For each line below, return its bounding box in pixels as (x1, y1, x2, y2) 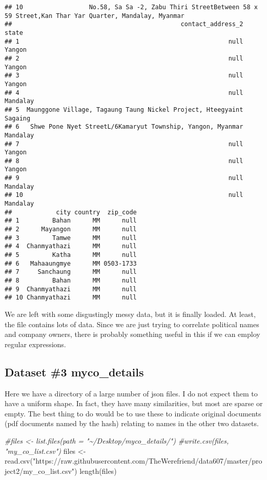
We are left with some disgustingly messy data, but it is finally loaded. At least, (5, 308, 256, 319)
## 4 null (5, 89, 243, 96)
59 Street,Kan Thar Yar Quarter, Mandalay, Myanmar (5, 12, 184, 19)
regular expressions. (5, 338, 66, 349)
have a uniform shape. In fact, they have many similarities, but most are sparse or (5, 398, 263, 409)
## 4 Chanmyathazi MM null (5, 243, 137, 250)
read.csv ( (5, 455, 33, 466)
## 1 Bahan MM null (5, 217, 137, 225)
